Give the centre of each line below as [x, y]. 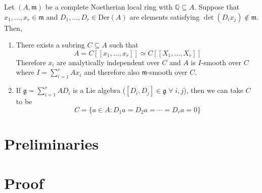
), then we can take [213, 90]
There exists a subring [50, 45]
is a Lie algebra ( [99, 90]
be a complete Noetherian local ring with [109, 7]
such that [124, 45]
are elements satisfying [165, 16]
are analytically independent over [108, 62]
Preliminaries [51, 143]
